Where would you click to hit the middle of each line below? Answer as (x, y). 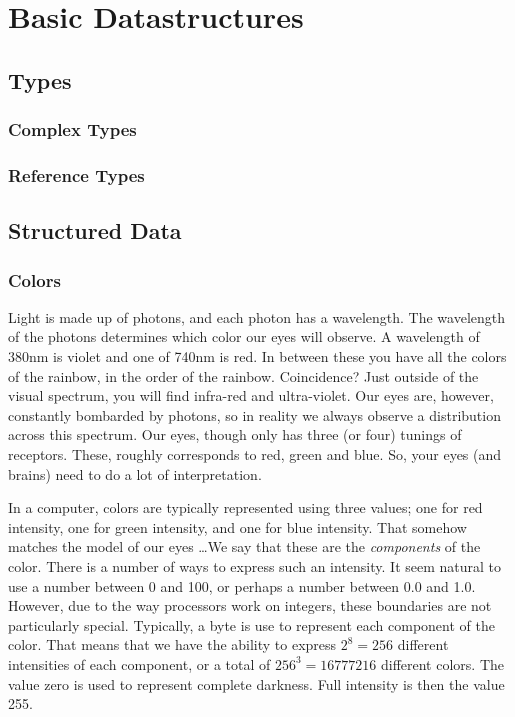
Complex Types (72, 129)
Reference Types (76, 174)
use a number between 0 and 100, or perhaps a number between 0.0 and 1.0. (242, 585)
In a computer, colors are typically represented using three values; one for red (245, 507)
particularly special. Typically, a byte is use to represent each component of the (251, 624)
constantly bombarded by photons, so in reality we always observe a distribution (254, 414)
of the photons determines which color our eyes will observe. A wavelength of (244, 336)
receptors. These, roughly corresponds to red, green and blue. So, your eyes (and (255, 454)
